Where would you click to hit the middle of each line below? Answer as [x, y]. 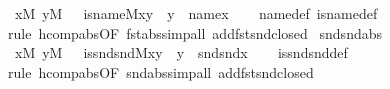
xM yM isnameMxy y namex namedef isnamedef [196, 13]
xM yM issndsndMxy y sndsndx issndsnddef [181, 52]
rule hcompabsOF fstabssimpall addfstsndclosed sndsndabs [194, 32]
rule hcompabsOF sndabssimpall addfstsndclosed [160, 71]
